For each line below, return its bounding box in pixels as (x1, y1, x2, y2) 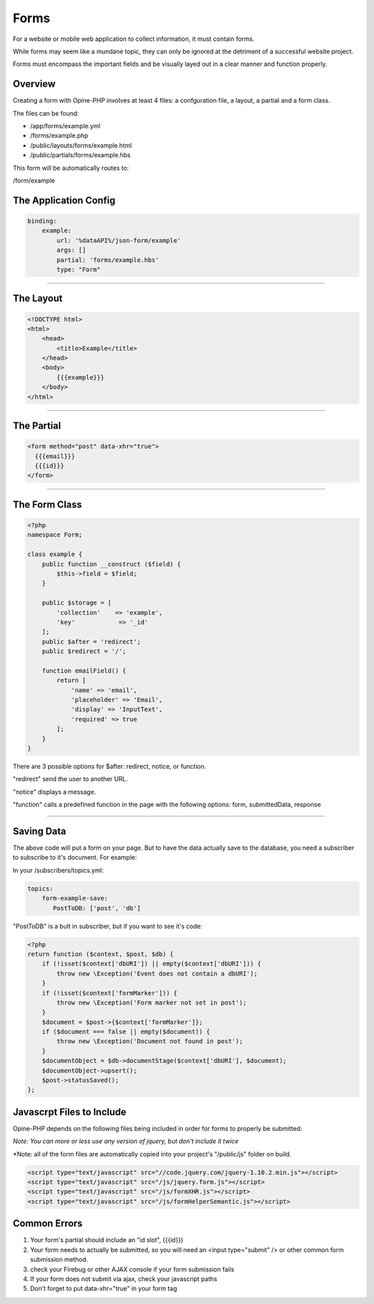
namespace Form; (27, 531, 83, 539)
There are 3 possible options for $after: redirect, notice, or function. (12, 762, 206, 770)
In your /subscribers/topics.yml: (12, 866, 104, 874)
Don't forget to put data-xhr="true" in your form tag (30, 1285, 177, 1293)
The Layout (12, 293, 63, 304)
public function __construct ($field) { (42, 560, 181, 568)
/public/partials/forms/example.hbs (30, 151, 131, 159)
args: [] (56, 246, 87, 254)
